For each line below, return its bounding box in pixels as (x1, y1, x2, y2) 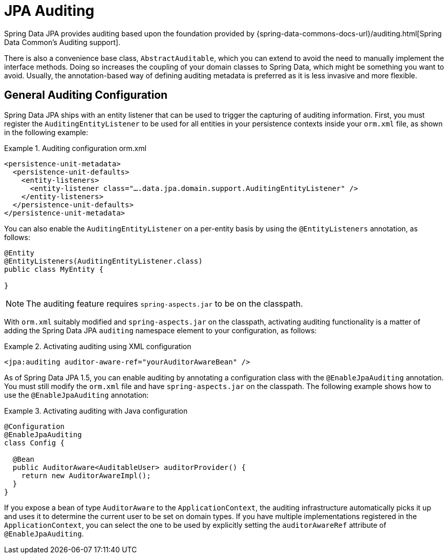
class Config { (4, 438, 65, 447)
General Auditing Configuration (4, 89, 168, 102)
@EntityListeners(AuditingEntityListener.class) (4, 256, 203, 265)
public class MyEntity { (4, 265, 103, 273)
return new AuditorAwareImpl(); (21, 471, 151, 480)
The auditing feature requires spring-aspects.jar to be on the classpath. (26, 298, 303, 309)
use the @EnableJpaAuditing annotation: (4, 390, 149, 399)
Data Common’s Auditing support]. (4, 37, 120, 47)
